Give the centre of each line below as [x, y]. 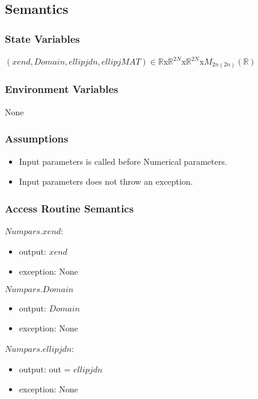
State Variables [42, 38]
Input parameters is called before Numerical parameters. [123, 161]
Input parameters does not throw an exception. [106, 181]
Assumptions [37, 139]
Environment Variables [62, 89]
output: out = [45, 369]
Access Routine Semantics [69, 208]
